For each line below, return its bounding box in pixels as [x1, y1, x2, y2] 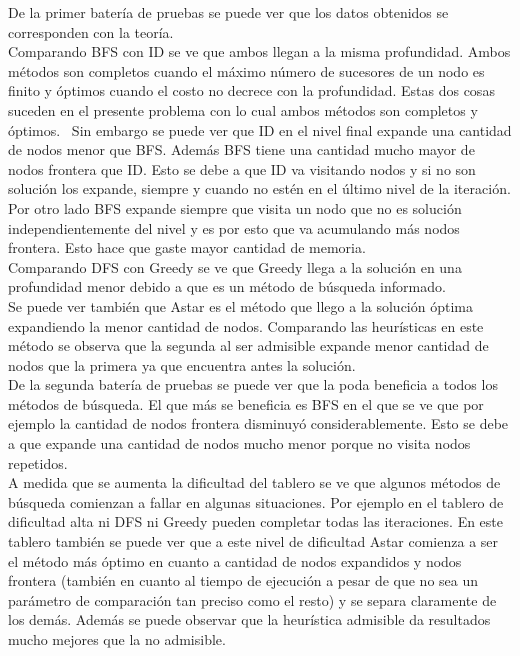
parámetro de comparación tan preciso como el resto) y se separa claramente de [8, 589, 497, 610]
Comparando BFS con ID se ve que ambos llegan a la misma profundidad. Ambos [8, 41, 511, 62]
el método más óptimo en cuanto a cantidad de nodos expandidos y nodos [8, 550, 462, 571]
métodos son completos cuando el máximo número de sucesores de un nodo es [8, 60, 485, 81]
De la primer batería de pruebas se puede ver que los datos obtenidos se [8, 2, 449, 22]
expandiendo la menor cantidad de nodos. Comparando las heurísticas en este [8, 315, 484, 336]
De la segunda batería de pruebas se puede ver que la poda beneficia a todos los [8, 374, 498, 395]
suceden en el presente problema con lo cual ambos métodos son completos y [8, 99, 478, 120]
